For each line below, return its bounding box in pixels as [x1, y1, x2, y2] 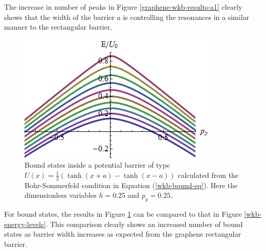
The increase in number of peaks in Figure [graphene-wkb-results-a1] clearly [4, 2, 242, 12]
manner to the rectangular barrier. [4, 21, 113, 32]
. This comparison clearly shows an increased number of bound [46, 218, 243, 229]
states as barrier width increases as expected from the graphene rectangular [4, 229, 241, 239]
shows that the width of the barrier [4, 11, 115, 22]
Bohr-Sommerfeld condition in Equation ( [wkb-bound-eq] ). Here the [25, 179, 238, 190]
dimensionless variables [25, 190, 97, 200]
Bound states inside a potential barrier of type [25, 159, 170, 170]
